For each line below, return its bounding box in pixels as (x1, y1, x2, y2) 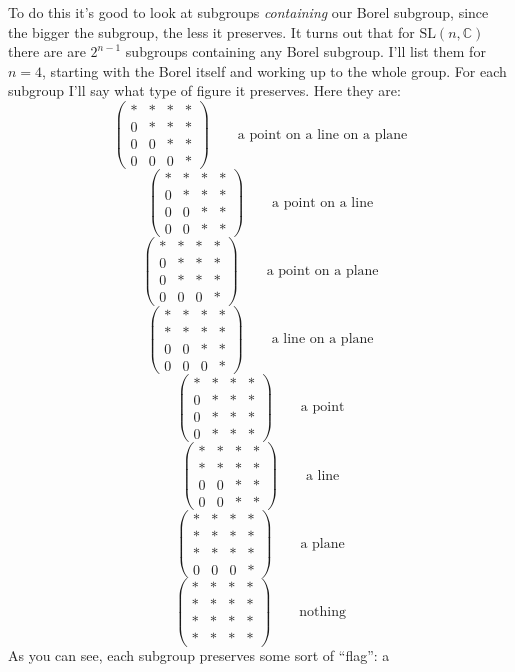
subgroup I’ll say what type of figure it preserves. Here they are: (8, 80, 401, 101)
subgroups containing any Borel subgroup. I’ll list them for (125, 41, 486, 62)
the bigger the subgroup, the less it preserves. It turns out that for (8, 21, 415, 42)
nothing (299, 604, 346, 619)
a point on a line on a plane (237, 127, 408, 142)
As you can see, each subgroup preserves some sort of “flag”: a (8, 645, 390, 666)
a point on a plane (266, 263, 379, 278)
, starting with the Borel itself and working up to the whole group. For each (42, 60, 507, 81)
